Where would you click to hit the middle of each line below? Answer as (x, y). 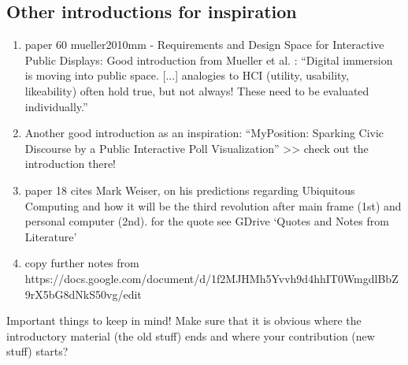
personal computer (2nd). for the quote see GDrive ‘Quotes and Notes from (207, 221)
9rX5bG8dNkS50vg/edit (83, 294)
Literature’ (51, 236)
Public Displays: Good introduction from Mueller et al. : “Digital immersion (209, 60)
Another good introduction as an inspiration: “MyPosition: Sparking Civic (204, 133)
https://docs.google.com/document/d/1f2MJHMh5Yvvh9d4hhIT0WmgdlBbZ (211, 278)
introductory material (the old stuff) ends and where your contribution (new (191, 335)
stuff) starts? (37, 351)
